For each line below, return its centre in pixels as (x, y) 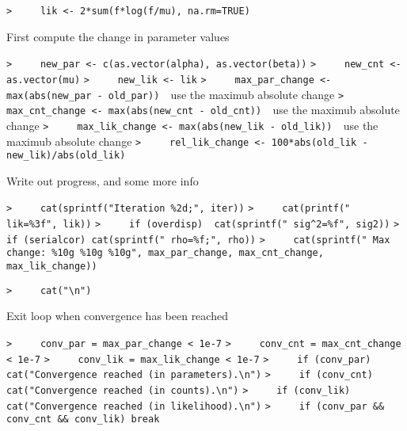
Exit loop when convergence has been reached (117, 316)
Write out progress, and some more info (103, 180)
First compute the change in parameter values (118, 36)
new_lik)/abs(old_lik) (66, 156)
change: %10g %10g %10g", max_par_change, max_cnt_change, (165, 253)
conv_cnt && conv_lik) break (83, 420)
